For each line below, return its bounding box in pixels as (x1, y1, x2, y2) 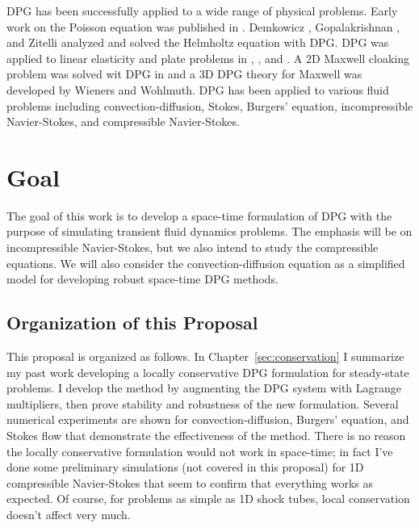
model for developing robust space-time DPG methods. (6, 270, 279, 287)
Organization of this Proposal (6, 310, 258, 335)
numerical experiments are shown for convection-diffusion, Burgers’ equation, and (6, 411, 409, 428)
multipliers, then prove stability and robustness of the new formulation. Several (6, 395, 399, 412)
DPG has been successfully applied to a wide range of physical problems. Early (6, 2, 398, 19)
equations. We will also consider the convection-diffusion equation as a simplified (6, 254, 405, 271)
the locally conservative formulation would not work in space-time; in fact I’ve (6, 442, 393, 459)
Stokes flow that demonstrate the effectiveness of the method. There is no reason (6, 427, 406, 444)
